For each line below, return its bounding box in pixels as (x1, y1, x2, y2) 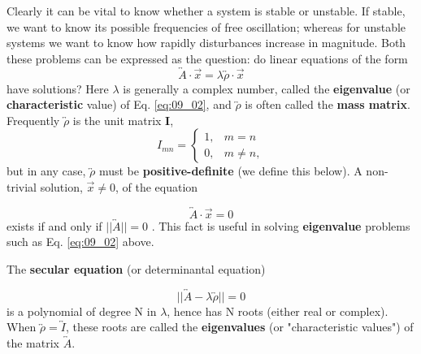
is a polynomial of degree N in (7, 302, 157, 319)
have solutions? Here (7, 80, 109, 97)
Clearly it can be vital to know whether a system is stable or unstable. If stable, (7, 2, 406, 19)
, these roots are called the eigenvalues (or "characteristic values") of (65, 318, 414, 335)
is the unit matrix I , (72, 111, 174, 128)
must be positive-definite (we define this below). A (98, 162, 362, 179)
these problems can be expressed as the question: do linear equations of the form (7, 50, 408, 67)
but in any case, (7, 162, 86, 179)
